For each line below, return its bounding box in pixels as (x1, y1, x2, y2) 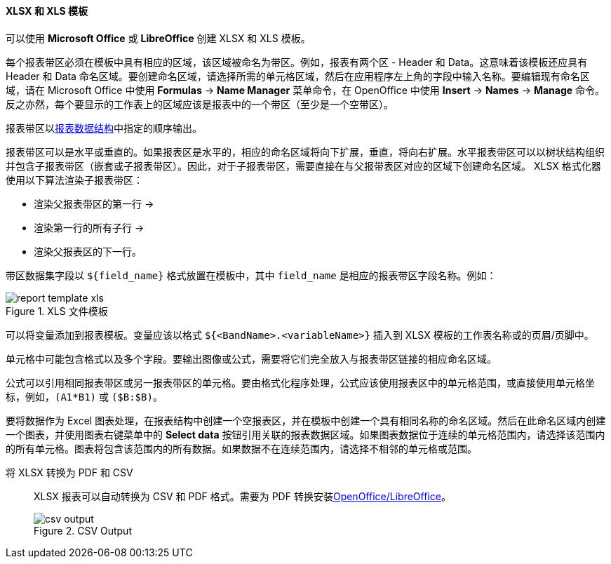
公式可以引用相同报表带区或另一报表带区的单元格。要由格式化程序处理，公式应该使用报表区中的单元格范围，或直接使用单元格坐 (6, 376, 595, 389)
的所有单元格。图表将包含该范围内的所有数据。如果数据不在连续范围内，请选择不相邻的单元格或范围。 (6, 442, 477, 455)
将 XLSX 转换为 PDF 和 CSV (6, 466, 133, 478)
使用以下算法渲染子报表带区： (6, 173, 143, 186)
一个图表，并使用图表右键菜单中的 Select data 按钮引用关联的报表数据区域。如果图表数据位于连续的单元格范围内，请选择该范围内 (6, 428, 605, 441)
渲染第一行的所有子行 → (34, 221, 145, 234)
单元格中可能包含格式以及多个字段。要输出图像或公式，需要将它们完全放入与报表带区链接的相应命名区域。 (6, 352, 497, 365)
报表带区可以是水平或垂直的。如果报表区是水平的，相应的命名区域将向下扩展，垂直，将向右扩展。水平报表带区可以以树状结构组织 (6, 145, 605, 158)
